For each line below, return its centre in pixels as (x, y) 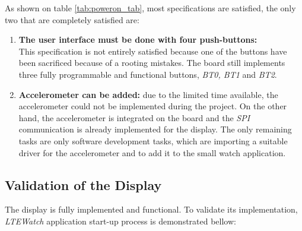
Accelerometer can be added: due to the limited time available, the (148, 94)
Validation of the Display (83, 184)
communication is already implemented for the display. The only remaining (155, 129)
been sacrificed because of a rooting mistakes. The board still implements (152, 63)
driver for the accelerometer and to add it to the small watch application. (152, 152)
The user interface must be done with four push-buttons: (138, 39)
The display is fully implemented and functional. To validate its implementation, (151, 209)
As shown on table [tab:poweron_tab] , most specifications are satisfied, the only (150, 8)
